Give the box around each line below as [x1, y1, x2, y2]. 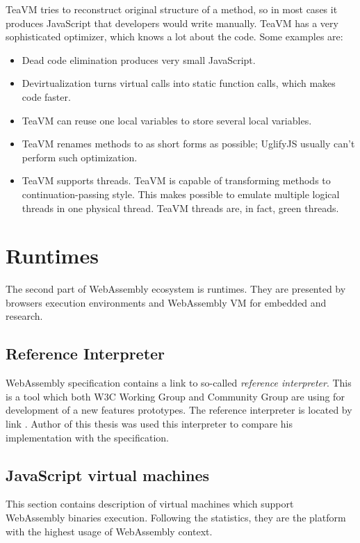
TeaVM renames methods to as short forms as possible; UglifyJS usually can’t [22, 136, 355, 151]
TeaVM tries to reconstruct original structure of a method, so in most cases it [6, 2, 338, 16]
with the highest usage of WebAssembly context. [6, 524, 213, 538]
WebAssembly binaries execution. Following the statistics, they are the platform [6, 510, 346, 524]
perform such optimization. [22, 149, 138, 164]
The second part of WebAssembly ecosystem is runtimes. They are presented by [6, 282, 346, 296]
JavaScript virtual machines [6, 464, 210, 485]
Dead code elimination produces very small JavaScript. [22, 52, 256, 67]
